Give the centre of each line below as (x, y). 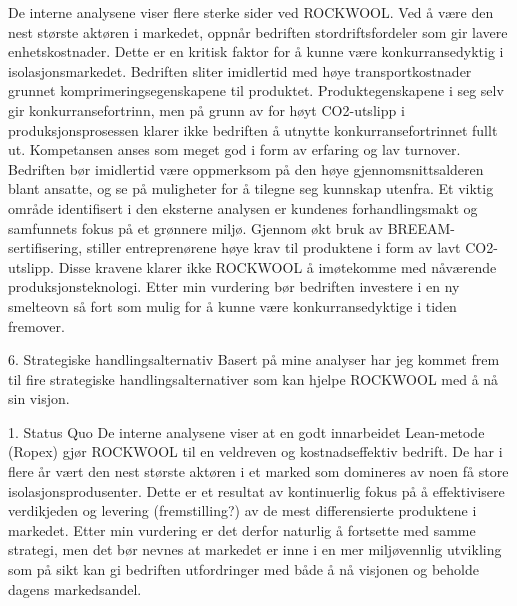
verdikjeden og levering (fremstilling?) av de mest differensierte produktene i (242, 510)
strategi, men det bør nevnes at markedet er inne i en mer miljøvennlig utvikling (255, 549)
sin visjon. (39, 398)
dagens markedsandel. (75, 588)
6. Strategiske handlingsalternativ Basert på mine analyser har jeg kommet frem (254, 359)
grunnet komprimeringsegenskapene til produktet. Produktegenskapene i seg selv (256, 90)
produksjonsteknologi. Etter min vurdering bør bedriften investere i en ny (234, 286)
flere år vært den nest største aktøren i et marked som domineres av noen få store (258, 471)
